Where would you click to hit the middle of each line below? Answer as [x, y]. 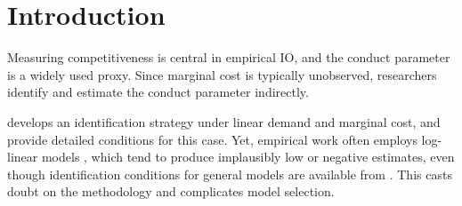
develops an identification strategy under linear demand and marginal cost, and [224, 121]
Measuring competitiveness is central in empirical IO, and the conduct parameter [229, 57]
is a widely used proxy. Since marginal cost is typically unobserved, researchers [222, 74]
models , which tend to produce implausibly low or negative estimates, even [248, 157]
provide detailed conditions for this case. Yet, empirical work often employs [212, 139]
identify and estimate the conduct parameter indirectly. [158, 92]
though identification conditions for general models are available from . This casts [230, 174]
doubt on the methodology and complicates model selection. [171, 191]
